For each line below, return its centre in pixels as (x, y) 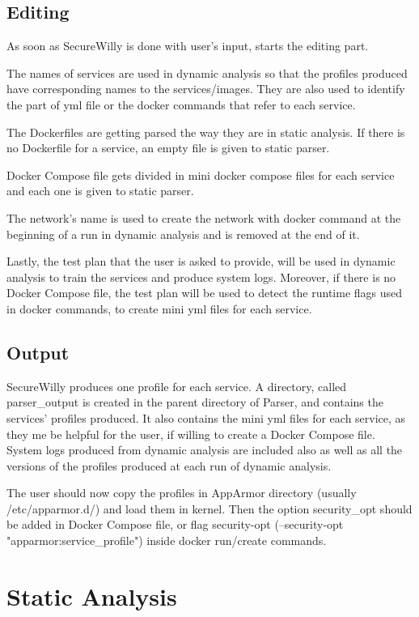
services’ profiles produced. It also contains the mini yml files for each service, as (206, 417)
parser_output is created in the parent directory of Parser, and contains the (195, 402)
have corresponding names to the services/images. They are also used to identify (206, 89)
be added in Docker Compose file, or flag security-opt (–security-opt (175, 524)
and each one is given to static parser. (100, 191)
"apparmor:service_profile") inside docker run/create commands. (167, 540)
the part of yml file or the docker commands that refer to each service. (181, 104)
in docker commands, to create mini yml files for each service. (159, 308)
